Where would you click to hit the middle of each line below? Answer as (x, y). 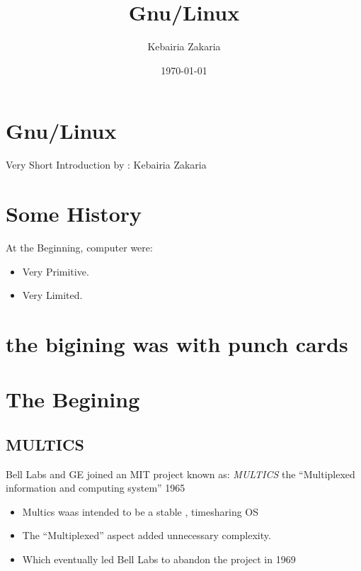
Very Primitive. (56, 271)
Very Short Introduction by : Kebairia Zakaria (106, 165)
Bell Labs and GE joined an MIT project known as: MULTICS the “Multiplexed (180, 474)
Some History (74, 214)
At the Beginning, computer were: (79, 247)
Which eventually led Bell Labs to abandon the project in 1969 (159, 559)
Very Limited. (52, 295)
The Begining (73, 399)
